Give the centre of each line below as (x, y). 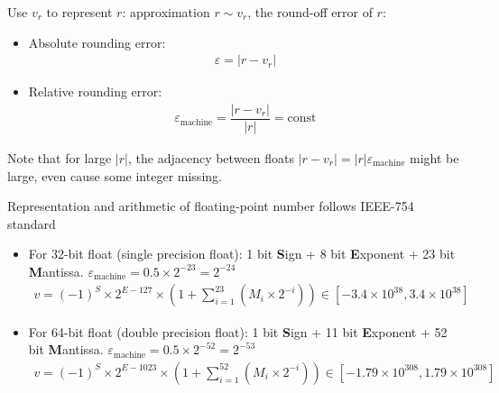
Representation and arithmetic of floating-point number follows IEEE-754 (211, 206)
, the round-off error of (310, 12)
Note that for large (60, 157)
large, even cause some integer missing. (115, 175)
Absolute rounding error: (97, 42)
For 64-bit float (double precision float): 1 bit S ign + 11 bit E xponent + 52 (238, 331)
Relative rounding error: (95, 91)
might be (434, 157)
